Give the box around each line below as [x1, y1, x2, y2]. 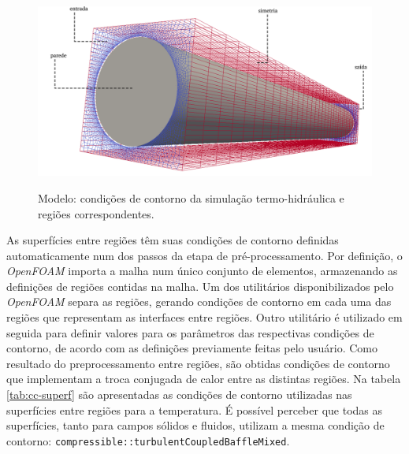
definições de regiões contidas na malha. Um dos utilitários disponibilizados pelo [6, 277, 394, 294]
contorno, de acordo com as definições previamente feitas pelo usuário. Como [6, 340, 377, 356]
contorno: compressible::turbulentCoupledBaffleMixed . [6, 432, 290, 448]
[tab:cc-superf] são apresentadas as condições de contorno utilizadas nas [6, 386, 352, 403]
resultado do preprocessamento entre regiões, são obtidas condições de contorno [6, 355, 390, 371]
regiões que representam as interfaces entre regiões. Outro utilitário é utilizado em [6, 309, 403, 326]
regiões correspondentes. [38, 205, 154, 221]
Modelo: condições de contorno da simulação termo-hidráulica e [38, 189, 344, 206]
